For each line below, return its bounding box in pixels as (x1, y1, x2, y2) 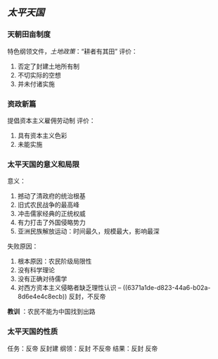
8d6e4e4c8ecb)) (17, 292, 68, 301)
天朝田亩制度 (7, 30, 51, 39)
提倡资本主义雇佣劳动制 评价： (7, 116, 96, 125)
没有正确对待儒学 (17, 274, 68, 284)
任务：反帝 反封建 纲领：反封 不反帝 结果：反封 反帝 (7, 344, 158, 353)
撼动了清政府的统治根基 (17, 192, 86, 200)
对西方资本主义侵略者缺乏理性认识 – (17, 284, 122, 292)
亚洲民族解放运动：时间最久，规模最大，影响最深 (17, 227, 160, 236)
